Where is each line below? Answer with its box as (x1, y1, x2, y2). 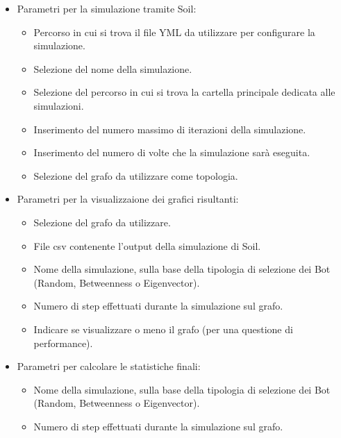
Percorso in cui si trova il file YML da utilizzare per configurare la (33, 24, 315, 39)
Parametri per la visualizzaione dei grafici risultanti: (17, 192, 239, 206)
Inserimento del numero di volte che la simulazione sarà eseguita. (33, 145, 310, 160)
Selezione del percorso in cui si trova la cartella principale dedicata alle (33, 85, 335, 99)
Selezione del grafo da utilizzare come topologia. (33, 168, 238, 183)
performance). (33, 335, 93, 350)
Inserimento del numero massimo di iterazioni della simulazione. (33, 121, 306, 136)
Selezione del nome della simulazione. (33, 61, 192, 76)
